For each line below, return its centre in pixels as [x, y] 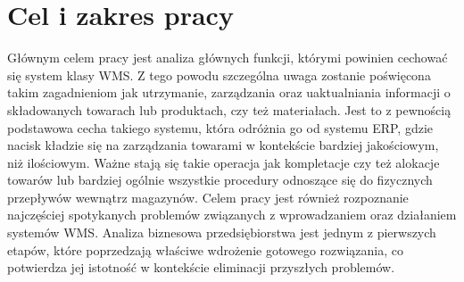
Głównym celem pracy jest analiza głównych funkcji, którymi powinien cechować [228, 58]
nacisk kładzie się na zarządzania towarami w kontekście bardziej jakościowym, [223, 145]
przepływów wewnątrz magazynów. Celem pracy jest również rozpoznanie [208, 197]
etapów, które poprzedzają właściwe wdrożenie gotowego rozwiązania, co [205, 249]
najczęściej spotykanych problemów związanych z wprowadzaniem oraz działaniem [232, 215]
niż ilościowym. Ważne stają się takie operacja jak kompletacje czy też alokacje [224, 162]
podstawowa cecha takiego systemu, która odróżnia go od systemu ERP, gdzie [220, 127]
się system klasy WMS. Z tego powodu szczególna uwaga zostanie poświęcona [219, 75]
